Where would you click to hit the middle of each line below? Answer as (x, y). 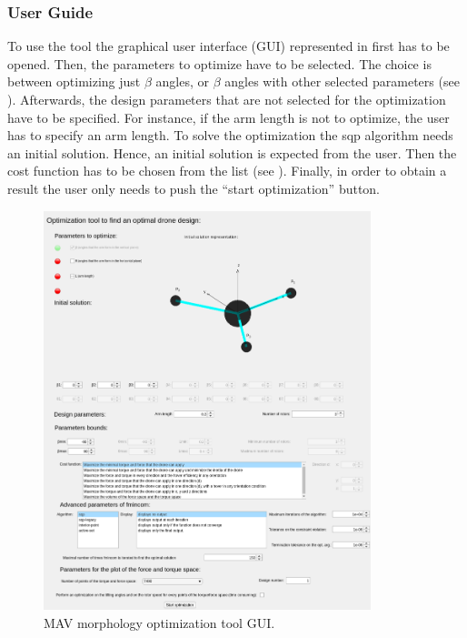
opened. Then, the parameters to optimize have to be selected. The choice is (219, 63)
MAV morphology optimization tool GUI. (159, 622)
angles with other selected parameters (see (342, 81)
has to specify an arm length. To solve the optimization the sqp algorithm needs (230, 135)
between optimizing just (74, 81)
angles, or (183, 81)
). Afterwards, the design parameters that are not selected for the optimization (227, 99)
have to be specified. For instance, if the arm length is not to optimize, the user (229, 117)
